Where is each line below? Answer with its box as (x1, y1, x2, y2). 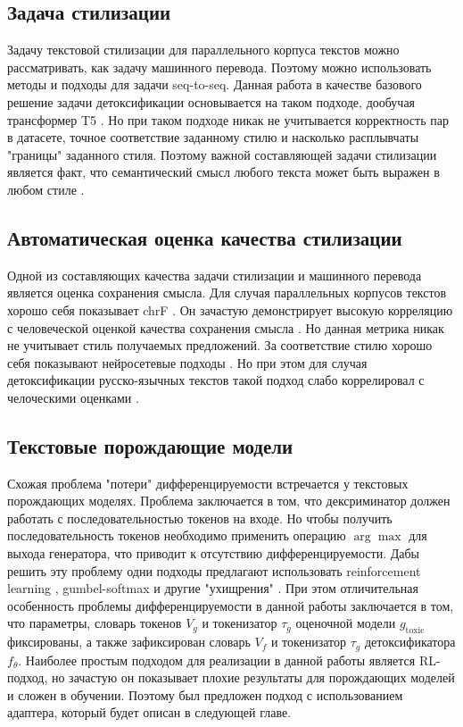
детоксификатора (364, 632, 456, 651)
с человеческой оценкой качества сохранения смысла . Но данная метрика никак (7, 318, 444, 337)
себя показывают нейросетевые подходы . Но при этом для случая (7, 353, 368, 372)
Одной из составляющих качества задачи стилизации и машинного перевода (7, 265, 422, 284)
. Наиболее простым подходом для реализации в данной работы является (18, 650, 416, 669)
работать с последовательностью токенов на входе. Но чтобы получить (7, 508, 393, 527)
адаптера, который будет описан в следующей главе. (7, 703, 292, 722)
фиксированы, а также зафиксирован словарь (7, 632, 251, 651)
